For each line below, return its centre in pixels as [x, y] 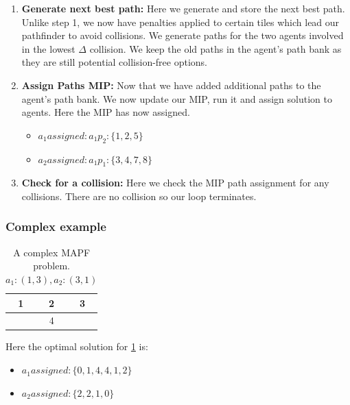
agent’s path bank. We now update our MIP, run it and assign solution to [177, 98]
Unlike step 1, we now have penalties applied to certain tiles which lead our [180, 22]
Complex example [56, 226]
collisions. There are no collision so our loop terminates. [139, 196]
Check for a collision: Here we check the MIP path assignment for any [175, 183]
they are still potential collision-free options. [115, 62]
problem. [51, 266]
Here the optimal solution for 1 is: [77, 346]
